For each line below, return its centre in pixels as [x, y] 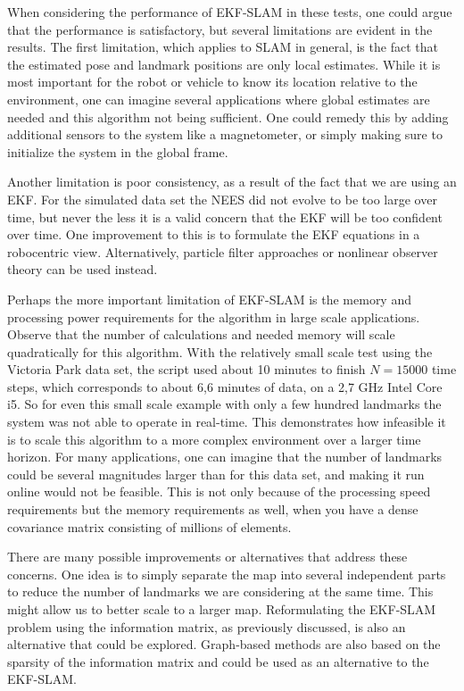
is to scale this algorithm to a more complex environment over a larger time [214, 439]
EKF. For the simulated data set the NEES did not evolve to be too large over [222, 199]
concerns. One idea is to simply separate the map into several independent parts [227, 574]
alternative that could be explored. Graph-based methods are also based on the [224, 644]
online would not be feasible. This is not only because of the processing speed [219, 491]
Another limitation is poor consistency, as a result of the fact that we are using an [232, 182]
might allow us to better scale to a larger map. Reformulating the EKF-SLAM [222, 609]
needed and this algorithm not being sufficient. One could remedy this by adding [228, 117]
